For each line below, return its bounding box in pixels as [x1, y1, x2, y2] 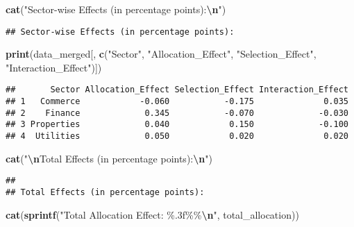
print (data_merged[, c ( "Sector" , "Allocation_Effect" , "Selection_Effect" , [6, 47, 317, 61]
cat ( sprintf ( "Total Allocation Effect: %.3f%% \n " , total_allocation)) [6, 207, 299, 221]
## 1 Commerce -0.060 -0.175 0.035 [6, 96, 348, 107]
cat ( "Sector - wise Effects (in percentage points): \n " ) [6, 2, 226, 16]
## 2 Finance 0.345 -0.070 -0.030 [6, 108, 348, 118]
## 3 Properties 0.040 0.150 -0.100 [6, 119, 348, 130]
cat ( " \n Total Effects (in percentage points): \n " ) [6, 151, 212, 165]
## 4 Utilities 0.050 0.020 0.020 [6, 131, 348, 142]
